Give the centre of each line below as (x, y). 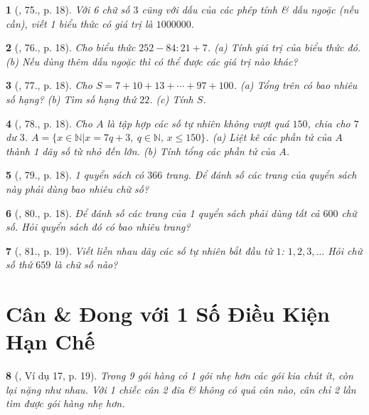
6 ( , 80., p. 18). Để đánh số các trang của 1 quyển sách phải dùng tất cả (163, 212)
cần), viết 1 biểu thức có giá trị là (79, 23)
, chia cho (329, 123)
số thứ (19, 264)
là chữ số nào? (86, 264)
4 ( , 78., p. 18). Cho (49, 123)
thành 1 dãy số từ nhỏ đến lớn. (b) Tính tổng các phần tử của (141, 151)
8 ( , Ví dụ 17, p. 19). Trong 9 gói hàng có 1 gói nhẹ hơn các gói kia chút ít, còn (180, 375)
